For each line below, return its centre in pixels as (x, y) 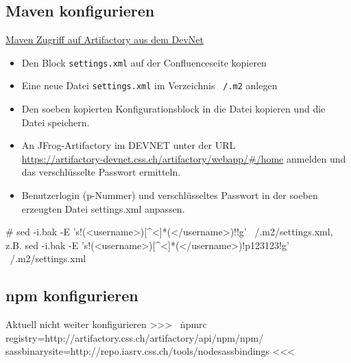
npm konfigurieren (72, 295)
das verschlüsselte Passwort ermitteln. (101, 172)
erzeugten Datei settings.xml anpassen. (103, 208)
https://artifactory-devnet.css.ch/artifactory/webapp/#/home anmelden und (184, 158)
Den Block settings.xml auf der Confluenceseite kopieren (144, 62)
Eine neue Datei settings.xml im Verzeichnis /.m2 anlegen (149, 85)
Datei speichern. (56, 122)
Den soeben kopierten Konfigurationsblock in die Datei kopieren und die (173, 109)
